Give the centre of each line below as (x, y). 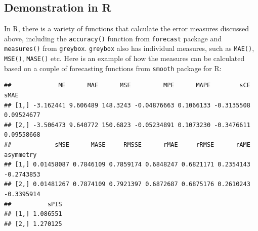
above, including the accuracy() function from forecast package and (113, 38)
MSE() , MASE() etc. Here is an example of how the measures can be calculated (124, 58)
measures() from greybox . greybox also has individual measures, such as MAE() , (129, 48)
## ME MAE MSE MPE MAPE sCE (127, 85)
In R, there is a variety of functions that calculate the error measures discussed (126, 28)
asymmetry (20, 155)
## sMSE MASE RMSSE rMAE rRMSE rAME (127, 145)
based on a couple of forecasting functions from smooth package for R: (113, 68)
